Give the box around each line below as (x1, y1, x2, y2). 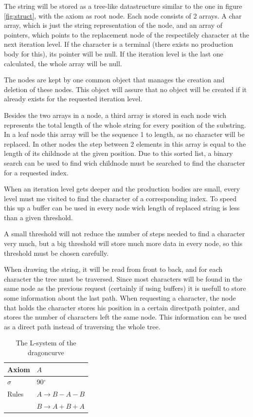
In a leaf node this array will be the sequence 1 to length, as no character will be (4, 129, 245, 139)
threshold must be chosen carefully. (4, 247, 108, 258)
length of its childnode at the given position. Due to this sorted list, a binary (4, 148, 233, 158)
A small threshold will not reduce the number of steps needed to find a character (4, 228, 245, 239)
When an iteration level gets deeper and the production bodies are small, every (4, 184, 240, 194)
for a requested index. (4, 167, 69, 177)
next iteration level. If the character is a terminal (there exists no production (4, 39, 234, 49)
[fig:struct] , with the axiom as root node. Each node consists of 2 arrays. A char (4, 10, 242, 20)
